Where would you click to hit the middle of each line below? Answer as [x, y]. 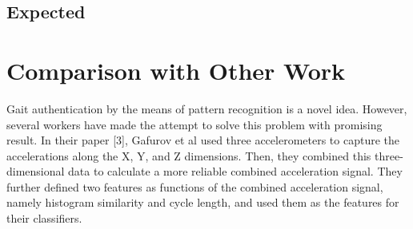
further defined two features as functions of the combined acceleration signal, [195, 186]
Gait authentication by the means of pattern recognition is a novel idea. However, [207, 108]
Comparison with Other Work [176, 70]
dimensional [36, 171]
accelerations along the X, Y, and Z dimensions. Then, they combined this [189, 155]
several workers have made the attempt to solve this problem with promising [194, 124]
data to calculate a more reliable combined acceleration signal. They [235, 171]
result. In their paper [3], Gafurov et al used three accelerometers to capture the [203, 140]
